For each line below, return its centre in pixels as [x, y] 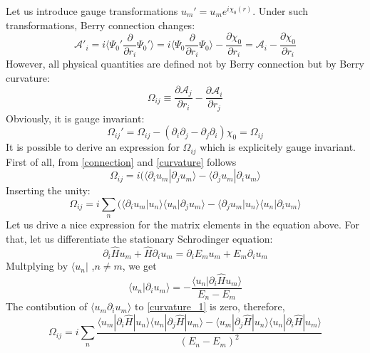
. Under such [281, 11]
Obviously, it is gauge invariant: [75, 118]
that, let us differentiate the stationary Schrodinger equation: [139, 238]
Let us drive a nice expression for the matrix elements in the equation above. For [183, 225]
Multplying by [37, 266]
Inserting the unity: [48, 190]
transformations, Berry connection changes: [101, 25]
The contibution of [47, 306]
